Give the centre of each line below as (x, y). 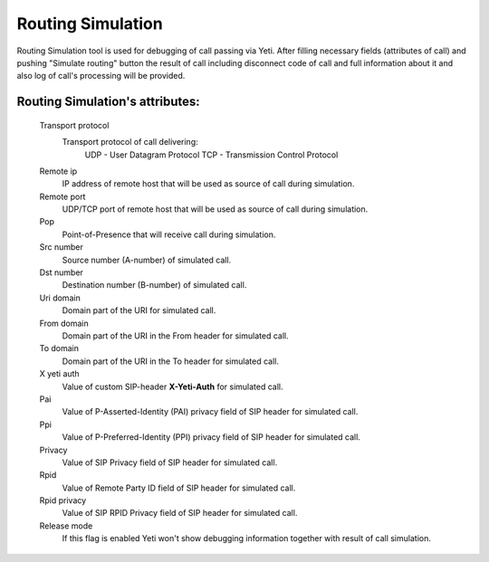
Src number (61, 247)
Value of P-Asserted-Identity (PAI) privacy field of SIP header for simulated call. (210, 412)
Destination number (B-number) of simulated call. (154, 285)
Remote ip (58, 171)
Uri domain (60, 298)
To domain (59, 348)
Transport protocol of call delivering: (130, 142)
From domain (64, 323)
